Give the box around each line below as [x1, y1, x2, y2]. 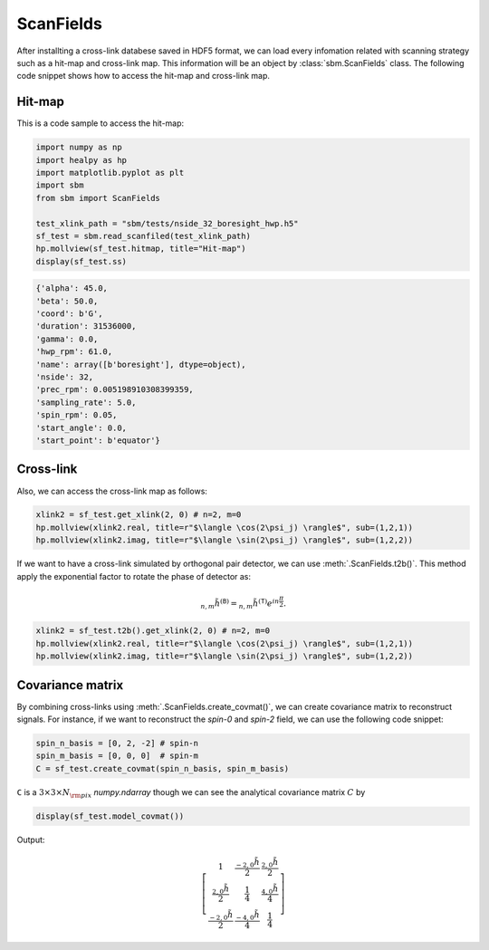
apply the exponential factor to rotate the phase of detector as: [16, 571, 252, 581]
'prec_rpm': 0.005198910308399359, [35, 385, 194, 395]
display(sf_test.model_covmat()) [35, 811, 185, 821]
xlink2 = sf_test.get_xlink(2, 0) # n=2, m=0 [35, 510, 242, 520]
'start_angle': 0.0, [35, 422, 127, 433]
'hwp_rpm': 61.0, [35, 347, 113, 357]
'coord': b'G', [35, 309, 103, 319]
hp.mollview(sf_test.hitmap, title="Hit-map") [35, 244, 246, 254]
